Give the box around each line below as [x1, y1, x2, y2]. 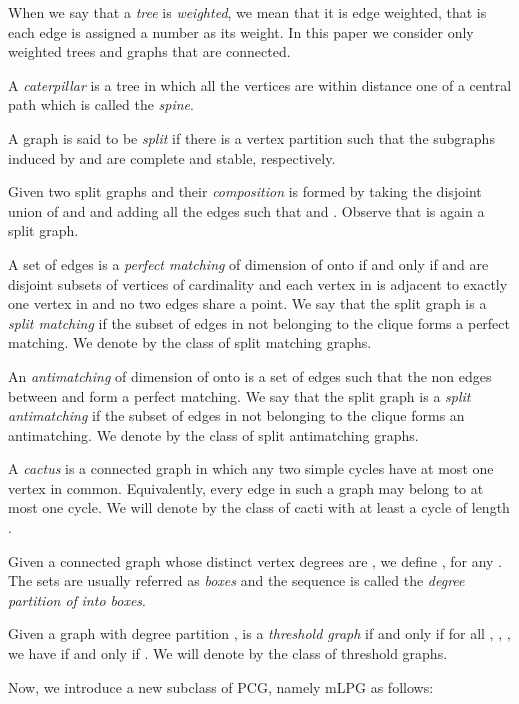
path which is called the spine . [8, 94, 194, 115]
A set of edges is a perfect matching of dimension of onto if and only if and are [8, 253, 489, 274]
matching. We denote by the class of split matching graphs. [8, 332, 372, 353]
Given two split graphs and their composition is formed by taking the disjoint [8, 181, 482, 202]
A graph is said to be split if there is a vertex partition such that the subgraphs [8, 127, 495, 148]
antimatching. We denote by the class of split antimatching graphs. [8, 424, 419, 445]
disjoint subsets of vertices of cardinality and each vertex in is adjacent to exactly [8, 273, 508, 294]
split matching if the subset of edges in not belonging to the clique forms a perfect [8, 312, 510, 333]
